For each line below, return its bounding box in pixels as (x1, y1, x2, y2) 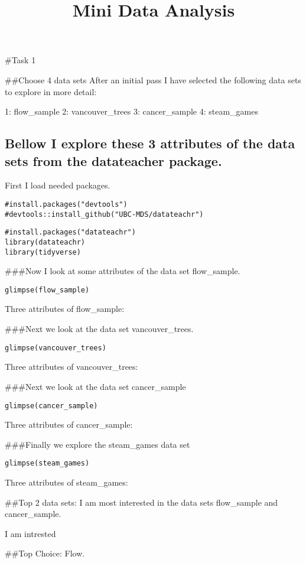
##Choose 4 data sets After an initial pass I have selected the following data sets (5, 73, 301, 86)
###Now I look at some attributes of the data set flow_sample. (5, 265, 240, 277)
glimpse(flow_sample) (5, 285, 90, 294)
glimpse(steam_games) (5, 459, 90, 468)
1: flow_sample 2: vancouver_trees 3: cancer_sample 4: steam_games (5, 105, 258, 118)
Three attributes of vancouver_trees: (5, 360, 138, 373)
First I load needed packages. (5, 179, 110, 191)
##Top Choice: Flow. (5, 547, 85, 559)
